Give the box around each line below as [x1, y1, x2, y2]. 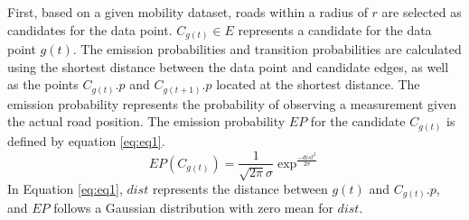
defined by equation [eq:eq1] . [7, 131, 165, 150]
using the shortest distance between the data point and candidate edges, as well [7, 57, 449, 76]
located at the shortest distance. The [216, 75, 420, 94]
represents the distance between [152, 179, 328, 197]
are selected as [381, 3, 462, 21]
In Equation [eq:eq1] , [7, 179, 123, 197]
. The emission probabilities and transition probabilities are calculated [72, 40, 462, 59]
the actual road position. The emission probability [7, 112, 286, 131]
